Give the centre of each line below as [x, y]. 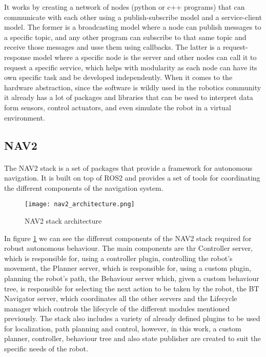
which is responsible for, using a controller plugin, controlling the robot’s [118, 258]
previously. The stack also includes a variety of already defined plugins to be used [132, 318]
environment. [25, 117]
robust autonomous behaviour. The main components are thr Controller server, [129, 248]
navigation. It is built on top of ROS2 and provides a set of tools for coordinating [132, 178]
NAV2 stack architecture [63, 220]
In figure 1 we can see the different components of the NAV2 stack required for [128, 238]
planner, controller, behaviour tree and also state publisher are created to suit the [132, 338]
